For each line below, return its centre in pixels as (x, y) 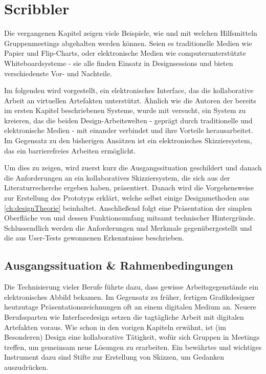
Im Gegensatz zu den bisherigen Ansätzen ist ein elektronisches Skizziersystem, (128, 140)
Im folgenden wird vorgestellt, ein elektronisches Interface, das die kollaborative (129, 90)
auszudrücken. (26, 367)
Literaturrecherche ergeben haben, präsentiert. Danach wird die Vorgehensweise (129, 188)
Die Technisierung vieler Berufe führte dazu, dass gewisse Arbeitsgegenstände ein (131, 287)
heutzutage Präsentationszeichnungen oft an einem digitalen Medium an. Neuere (130, 307)
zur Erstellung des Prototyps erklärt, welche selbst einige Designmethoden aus (127, 198)
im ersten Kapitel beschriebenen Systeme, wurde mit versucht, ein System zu (125, 110)
